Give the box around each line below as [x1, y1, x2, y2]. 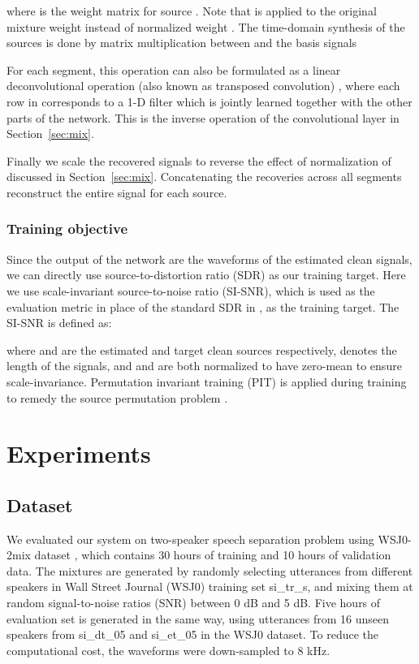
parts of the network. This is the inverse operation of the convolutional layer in [6, 109, 400, 126]
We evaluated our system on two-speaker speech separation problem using [6, 530, 374, 547]
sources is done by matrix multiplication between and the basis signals [6, 34, 357, 51]
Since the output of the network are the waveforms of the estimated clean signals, [6, 250, 413, 267]
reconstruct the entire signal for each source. [6, 183, 227, 200]
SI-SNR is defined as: [6, 314, 112, 331]
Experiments [6, 437, 151, 470]
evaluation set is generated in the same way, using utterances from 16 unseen [6, 610, 390, 627]
